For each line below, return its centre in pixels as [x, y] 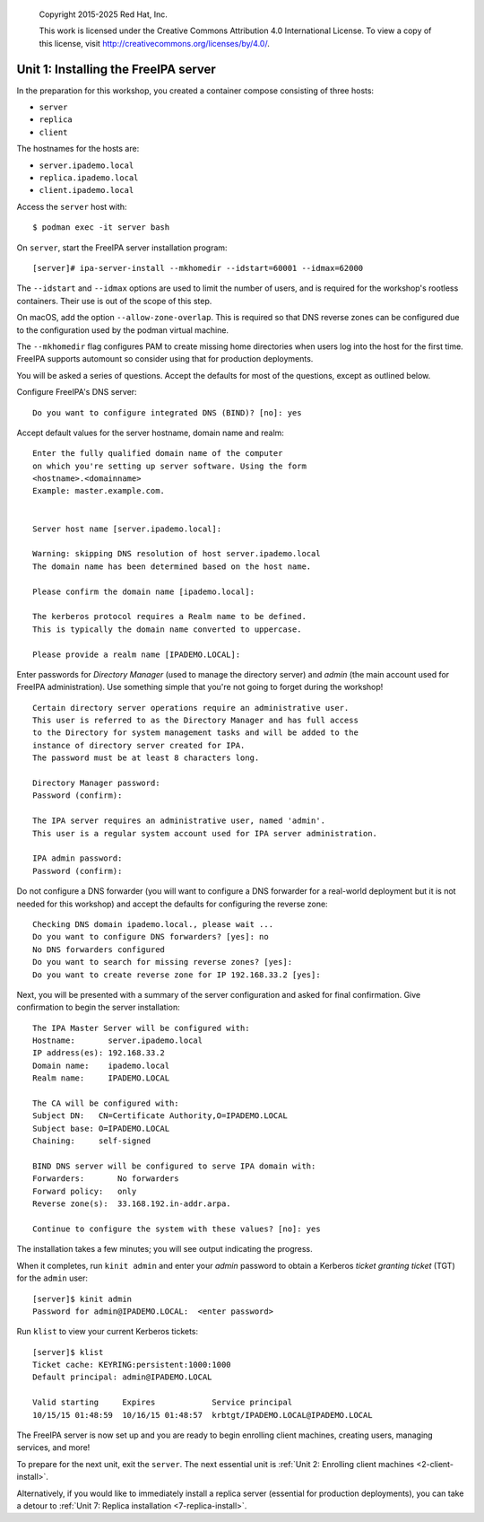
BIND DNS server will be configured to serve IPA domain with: [174, 1166]
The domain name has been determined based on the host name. [172, 566]
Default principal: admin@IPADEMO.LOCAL [122, 1377]
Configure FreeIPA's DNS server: [77, 392]
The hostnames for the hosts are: [78, 149]
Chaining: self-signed [92, 1141]
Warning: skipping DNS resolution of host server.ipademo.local [177, 554]
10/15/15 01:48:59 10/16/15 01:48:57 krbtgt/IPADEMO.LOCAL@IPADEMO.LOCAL [203, 1415]
